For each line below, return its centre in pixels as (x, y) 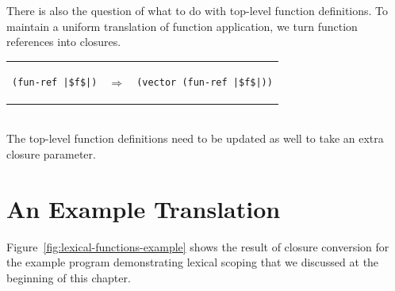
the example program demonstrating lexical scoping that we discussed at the (193, 262)
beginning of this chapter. (69, 277)
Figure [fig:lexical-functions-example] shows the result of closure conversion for (198, 246)
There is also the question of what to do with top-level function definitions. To (197, 10)
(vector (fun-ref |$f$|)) (205, 82)
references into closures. (64, 42)
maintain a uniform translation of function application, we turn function (182, 26)
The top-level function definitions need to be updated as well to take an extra (195, 138)
